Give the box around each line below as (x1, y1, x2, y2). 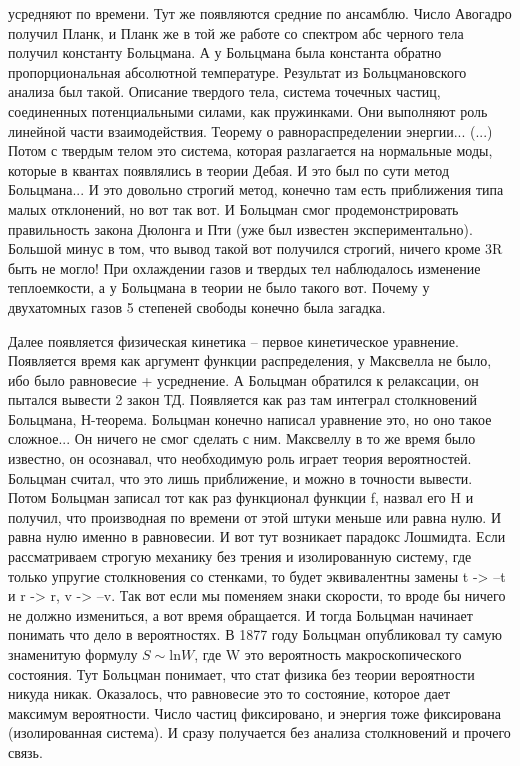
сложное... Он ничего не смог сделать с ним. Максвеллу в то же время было (8, 428, 476, 449)
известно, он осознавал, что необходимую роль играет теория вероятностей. (8, 448, 472, 469)
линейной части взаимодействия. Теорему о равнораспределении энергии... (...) (8, 120, 493, 141)
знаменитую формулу (8, 644, 138, 664)
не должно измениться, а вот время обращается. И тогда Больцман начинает (8, 604, 473, 625)
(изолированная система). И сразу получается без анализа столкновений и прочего (8, 722, 511, 743)
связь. (8, 741, 43, 762)
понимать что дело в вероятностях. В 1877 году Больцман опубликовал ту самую (8, 624, 503, 645)
